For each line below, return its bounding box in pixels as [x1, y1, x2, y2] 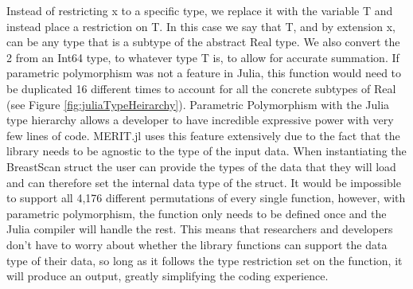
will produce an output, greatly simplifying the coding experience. [6, 268, 329, 284]
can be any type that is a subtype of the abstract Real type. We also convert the [6, 33, 400, 50]
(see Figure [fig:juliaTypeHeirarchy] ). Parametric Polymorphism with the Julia [6, 96, 390, 112]
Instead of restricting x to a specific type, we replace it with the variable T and [6, 2, 393, 18]
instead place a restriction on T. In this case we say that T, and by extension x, [6, 18, 395, 34]
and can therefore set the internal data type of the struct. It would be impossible [6, 174, 401, 190]
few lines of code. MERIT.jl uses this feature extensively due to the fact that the [6, 127, 400, 143]
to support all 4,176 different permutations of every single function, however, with [6, 189, 406, 206]
